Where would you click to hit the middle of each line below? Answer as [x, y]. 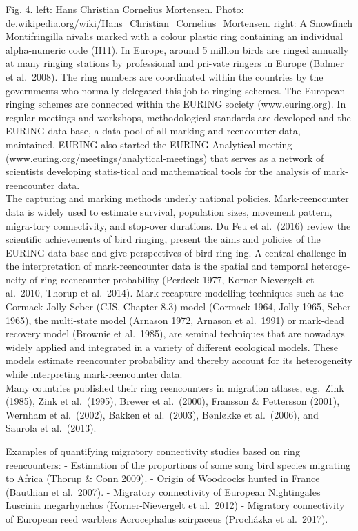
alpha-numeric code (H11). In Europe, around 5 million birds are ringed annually [177, 49]
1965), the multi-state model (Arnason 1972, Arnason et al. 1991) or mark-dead [175, 320]
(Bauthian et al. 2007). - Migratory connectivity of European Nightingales [163, 491]
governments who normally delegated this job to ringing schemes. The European [176, 90]
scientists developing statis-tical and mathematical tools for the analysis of [163, 171]
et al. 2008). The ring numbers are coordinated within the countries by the [165, 76]
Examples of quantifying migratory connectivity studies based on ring [153, 451]
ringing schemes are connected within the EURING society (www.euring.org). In [176, 104]
